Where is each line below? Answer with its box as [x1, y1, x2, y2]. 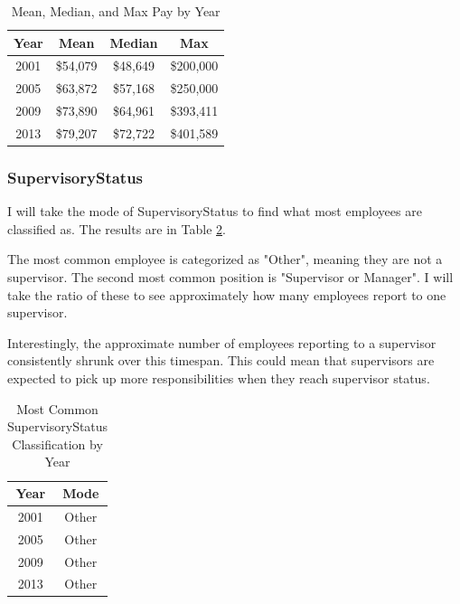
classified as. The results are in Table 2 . [7, 219, 226, 238]
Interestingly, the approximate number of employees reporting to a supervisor [7, 333, 437, 352]
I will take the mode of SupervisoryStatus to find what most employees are [7, 202, 422, 221]
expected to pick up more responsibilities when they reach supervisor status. [7, 369, 430, 388]
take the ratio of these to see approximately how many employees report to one [7, 285, 446, 304]
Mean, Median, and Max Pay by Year [11, 2, 221, 20]
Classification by [12, 434, 103, 453]
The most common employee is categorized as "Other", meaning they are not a [7, 250, 443, 269]
